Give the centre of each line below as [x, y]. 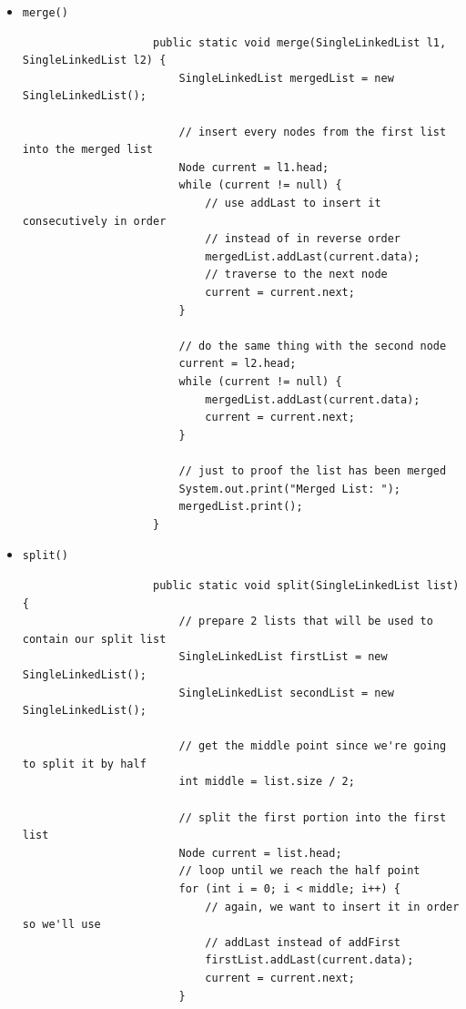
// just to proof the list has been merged [313, 470]
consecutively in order [94, 221]
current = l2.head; [238, 364]
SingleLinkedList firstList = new [283, 657]
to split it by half [84, 764]
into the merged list [87, 150]
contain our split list [94, 639]
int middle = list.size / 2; [267, 782]
